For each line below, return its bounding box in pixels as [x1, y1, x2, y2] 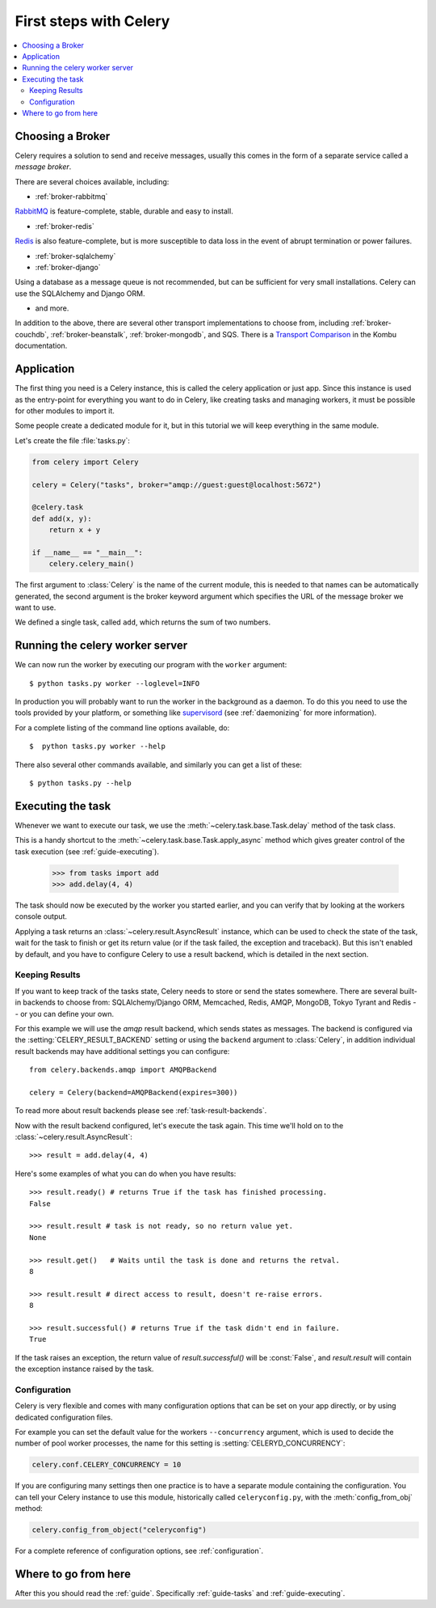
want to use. [15, 603, 57, 612]
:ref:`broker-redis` [35, 221, 94, 231]
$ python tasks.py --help [29, 779, 132, 788]
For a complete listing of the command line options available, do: [15, 722, 230, 732]
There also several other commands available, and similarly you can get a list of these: [15, 760, 303, 769]
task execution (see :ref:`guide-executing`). [15, 846, 159, 857]
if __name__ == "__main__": [31, 548, 143, 557]
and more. [35, 303, 69, 313]
